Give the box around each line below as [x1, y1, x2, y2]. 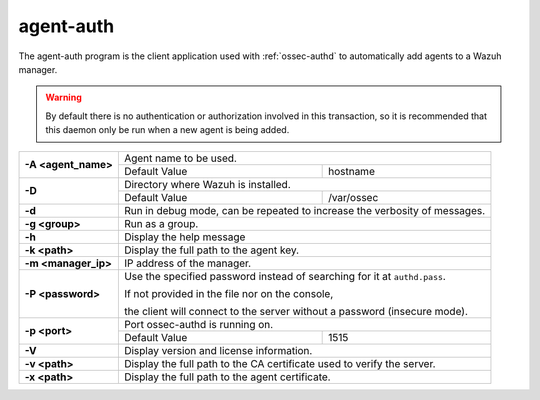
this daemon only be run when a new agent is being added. [45, 124, 290, 136]
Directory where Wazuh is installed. [123, 177, 292, 191]
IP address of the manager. [123, 256, 252, 270]
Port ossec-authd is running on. [123, 317, 274, 331]
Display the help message [123, 230, 246, 244]
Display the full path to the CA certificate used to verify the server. [123, 356, 436, 370]
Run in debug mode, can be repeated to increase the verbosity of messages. [123, 203, 486, 217]
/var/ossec [328, 190, 379, 204]
